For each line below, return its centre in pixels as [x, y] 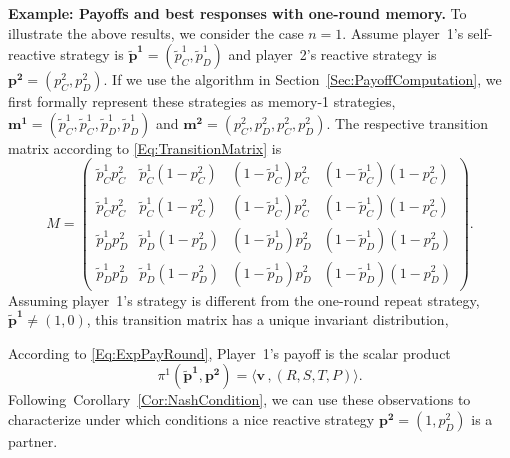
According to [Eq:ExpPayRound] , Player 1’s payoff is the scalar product [229, 352]
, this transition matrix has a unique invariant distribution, [267, 319]
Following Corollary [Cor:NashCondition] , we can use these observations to [239, 399]
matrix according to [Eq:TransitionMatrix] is [145, 147]
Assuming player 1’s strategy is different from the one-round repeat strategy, [244, 299]
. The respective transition [407, 122]
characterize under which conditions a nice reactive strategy [191, 418]
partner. [33, 440]
